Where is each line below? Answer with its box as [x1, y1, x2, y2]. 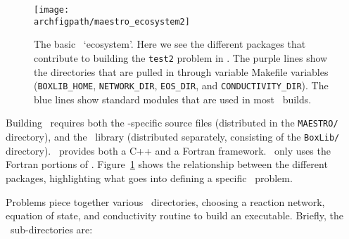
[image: [34, 5, 70, 15]
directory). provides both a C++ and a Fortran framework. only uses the [6, 143, 331, 157]
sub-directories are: [10, 221, 93, 236]
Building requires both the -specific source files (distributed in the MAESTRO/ [6, 115, 338, 130]
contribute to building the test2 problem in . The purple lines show [34, 50, 328, 65]
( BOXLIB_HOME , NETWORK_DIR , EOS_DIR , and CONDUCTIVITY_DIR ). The [34, 78, 329, 93]
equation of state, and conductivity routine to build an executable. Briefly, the [6, 208, 343, 223]
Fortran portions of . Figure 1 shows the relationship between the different [6, 157, 328, 172]
